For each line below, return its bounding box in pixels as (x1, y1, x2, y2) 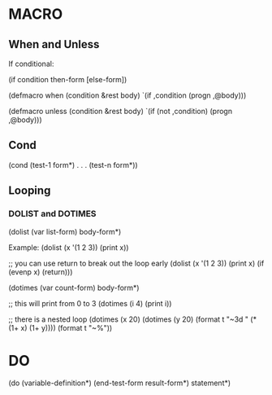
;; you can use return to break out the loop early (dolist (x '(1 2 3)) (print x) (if (8, 258, 265, 268)
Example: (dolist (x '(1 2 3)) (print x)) (8, 242, 129, 252)
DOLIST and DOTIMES (8, 208, 97, 220)
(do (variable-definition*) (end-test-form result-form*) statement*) (8, 378, 231, 388)
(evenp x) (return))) (8, 266, 73, 277)
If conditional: (8, 59, 54, 68)
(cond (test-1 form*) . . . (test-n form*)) (8, 160, 138, 169)
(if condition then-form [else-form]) (8, 75, 127, 84)
